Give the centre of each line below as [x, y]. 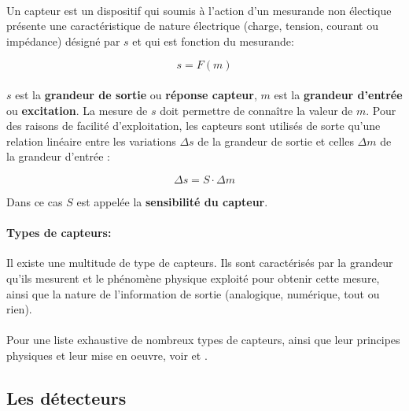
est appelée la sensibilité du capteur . [172, 201]
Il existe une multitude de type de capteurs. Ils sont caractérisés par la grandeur [200, 263]
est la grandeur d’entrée [338, 94]
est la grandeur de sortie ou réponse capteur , [136, 94]
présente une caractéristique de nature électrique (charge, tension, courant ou [192, 26]
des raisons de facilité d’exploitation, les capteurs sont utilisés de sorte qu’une [193, 126]
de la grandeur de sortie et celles [276, 141]
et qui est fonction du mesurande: [213, 41]
